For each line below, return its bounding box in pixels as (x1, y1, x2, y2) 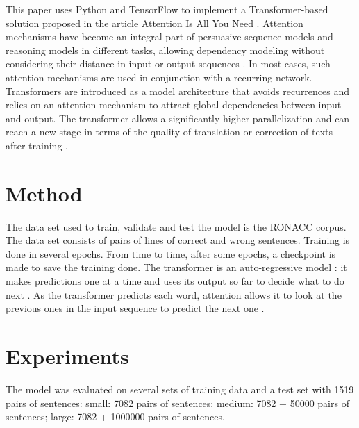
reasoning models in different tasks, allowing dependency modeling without (6, 42, 325, 57)
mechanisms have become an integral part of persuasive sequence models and (6, 29, 333, 44)
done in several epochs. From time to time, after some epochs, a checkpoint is (6, 246, 336, 261)
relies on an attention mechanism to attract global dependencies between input (6, 97, 342, 112)
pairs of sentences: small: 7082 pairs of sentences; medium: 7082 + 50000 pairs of (6, 395, 349, 410)
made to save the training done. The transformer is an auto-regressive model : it (6, 260, 347, 274)
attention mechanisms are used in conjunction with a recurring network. (6, 69, 312, 84)
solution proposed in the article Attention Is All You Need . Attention (6, 15, 303, 30)
